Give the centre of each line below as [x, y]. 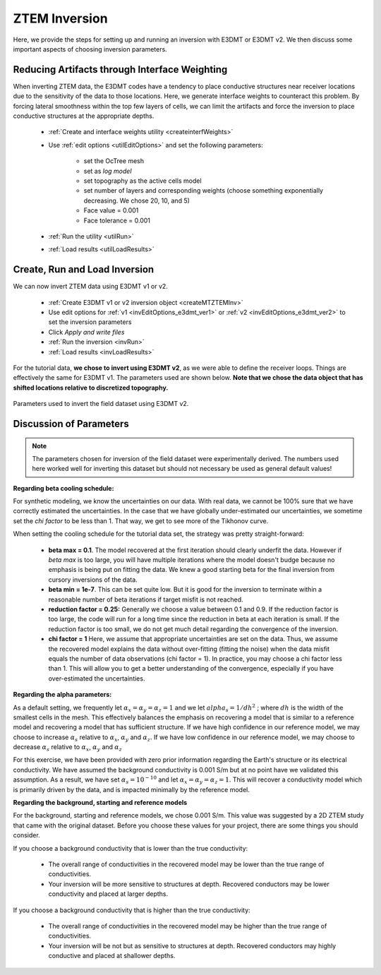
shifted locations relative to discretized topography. [91, 388]
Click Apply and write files [86, 332]
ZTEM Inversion [61, 18]
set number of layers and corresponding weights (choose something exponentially [204, 191]
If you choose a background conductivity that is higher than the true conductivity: [132, 910]
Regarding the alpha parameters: [62, 695]
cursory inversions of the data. [93, 580]
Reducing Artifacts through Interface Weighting [120, 70]
